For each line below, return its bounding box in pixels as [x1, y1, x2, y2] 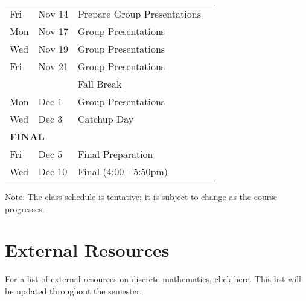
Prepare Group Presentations [77, 7, 201, 21]
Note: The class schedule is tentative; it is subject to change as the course [5, 190, 277, 202]
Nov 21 [38, 59, 68, 73]
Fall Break [77, 77, 122, 91]
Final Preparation [77, 147, 153, 161]
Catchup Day [77, 112, 134, 126]
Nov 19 [38, 42, 68, 56]
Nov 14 [38, 7, 68, 21]
